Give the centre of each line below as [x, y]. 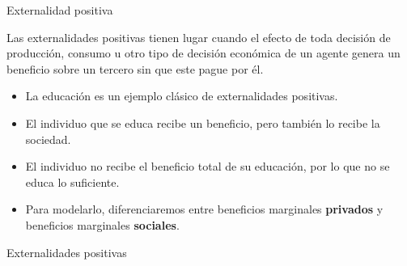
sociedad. [48, 139]
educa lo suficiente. [72, 182]
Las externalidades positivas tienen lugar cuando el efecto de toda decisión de [199, 37]
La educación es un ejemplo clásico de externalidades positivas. [182, 96]
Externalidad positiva [60, 10]
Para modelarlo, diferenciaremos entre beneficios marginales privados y [204, 209]
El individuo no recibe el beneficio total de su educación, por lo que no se [208, 166]
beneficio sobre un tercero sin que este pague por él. [135, 68]
